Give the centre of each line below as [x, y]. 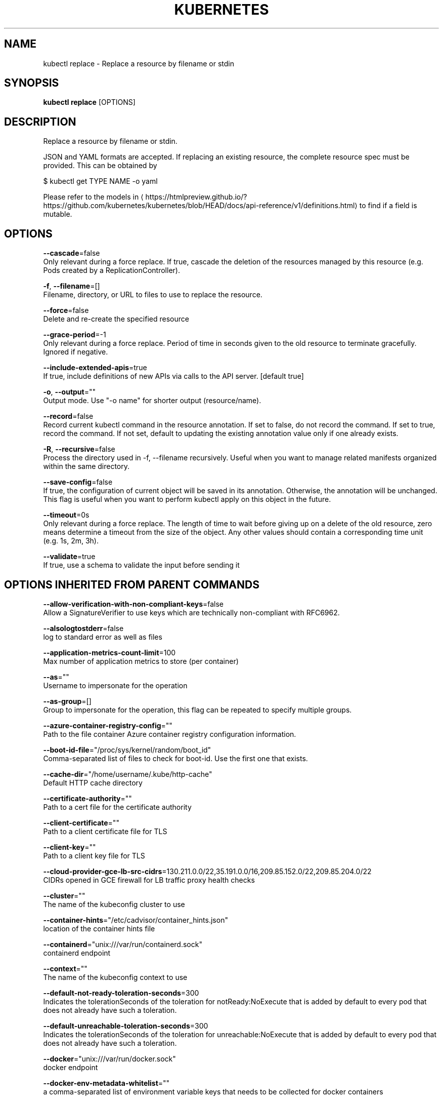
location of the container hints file [99, 928]
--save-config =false [78, 482]
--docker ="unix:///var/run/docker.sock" [109, 1058]
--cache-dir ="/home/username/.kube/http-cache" [128, 774]
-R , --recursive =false [79, 449]
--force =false [66, 310]
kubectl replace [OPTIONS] [89, 102]
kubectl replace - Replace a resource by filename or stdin [139, 63]
